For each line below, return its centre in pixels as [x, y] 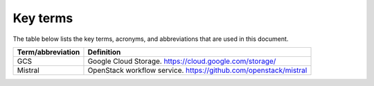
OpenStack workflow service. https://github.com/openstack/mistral [197, 70]
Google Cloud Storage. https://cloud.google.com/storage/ [182, 61]
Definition [104, 52]
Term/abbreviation [48, 52]
